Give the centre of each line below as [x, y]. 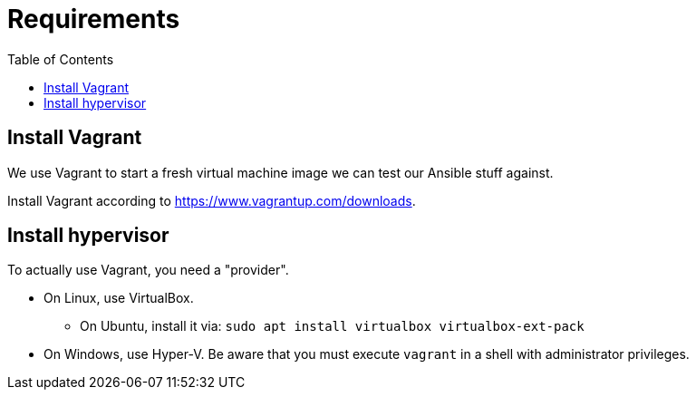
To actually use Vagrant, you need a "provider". [148, 270]
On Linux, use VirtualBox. [119, 298]
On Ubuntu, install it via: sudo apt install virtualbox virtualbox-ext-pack [332, 326]
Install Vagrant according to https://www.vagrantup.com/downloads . [212, 200]
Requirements [94, 19]
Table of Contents [61, 59]
